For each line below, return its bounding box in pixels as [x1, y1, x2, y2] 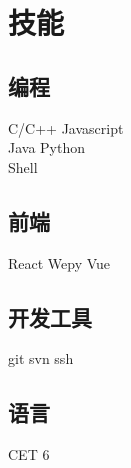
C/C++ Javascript [8, 117, 124, 138]
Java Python [8, 137, 86, 158]
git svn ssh [8, 348, 74, 369]
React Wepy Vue [8, 252, 111, 273]
